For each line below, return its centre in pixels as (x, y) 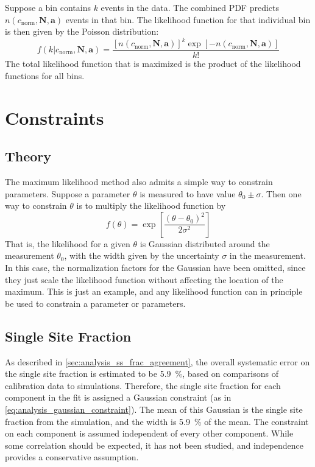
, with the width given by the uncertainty (142, 255)
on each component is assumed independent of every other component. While (149, 433)
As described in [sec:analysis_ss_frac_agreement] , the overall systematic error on (157, 361)
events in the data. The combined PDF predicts (190, 7)
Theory (28, 156)
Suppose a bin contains (48, 7)
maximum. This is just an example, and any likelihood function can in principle (154, 291)
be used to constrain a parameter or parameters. (95, 303)
